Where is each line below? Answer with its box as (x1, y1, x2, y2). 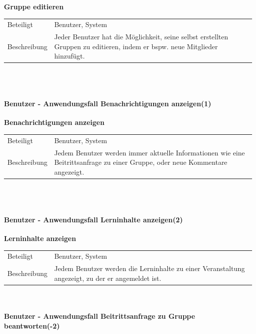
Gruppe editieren (4, 1, 64, 11)
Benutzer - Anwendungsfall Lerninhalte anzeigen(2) (4, 214, 183, 224)
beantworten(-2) (4, 320, 60, 331)
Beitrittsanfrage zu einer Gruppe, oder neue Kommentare (54, 157, 227, 167)
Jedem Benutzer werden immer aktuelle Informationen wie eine (54, 147, 245, 157)
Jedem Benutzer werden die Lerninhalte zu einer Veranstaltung (54, 263, 245, 273)
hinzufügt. (54, 51, 85, 61)
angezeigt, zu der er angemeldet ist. (54, 273, 161, 283)
